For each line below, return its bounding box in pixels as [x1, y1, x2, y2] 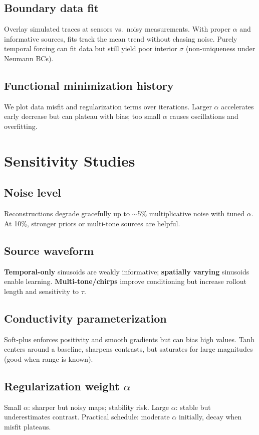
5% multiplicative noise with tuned [137, 208, 245, 219]
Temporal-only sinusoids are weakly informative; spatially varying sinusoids [4, 266, 249, 276]
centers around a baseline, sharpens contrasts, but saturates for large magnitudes [4, 344, 253, 354]
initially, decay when [179, 411, 242, 422]
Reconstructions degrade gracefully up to [4, 208, 130, 219]
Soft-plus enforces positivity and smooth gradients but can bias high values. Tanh [4, 334, 254, 344]
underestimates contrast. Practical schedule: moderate [4, 411, 170, 422]
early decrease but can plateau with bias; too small [4, 111, 161, 121]
